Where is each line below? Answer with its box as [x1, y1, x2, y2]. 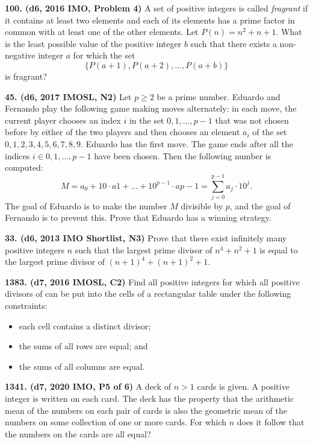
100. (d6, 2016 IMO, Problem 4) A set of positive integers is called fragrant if [5, 2, 308, 14]
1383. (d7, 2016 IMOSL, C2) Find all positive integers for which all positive [5, 275, 300, 288]
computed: [5, 161, 43, 174]
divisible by [181, 199, 223, 212]
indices [5, 149, 30, 162]
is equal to [259, 243, 298, 256]
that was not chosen [215, 113, 289, 126]
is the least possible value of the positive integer [5, 37, 182, 49]
